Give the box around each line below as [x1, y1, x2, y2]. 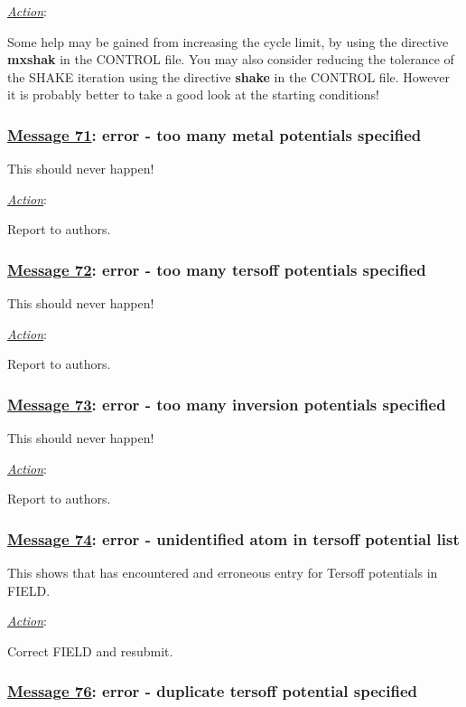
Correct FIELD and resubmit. [7, 641, 173, 660]
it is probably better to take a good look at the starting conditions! [7, 85, 379, 104]
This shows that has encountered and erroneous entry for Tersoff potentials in [7, 563, 438, 582]
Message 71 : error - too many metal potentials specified [7, 123, 422, 146]
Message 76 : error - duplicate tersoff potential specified [7, 680, 417, 702]
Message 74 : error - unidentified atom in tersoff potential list [7, 527, 460, 550]
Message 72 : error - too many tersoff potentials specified [7, 258, 426, 280]
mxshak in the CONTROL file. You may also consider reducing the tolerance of [7, 50, 454, 69]
